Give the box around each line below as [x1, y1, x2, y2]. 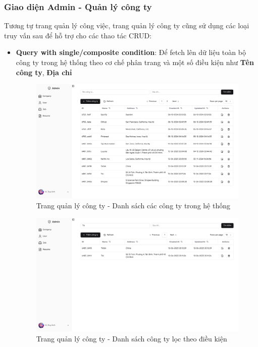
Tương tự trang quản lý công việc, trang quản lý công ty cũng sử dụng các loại [4, 20, 249, 31]
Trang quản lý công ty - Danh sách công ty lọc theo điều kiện [36, 333, 227, 343]
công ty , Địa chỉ [16, 67, 72, 77]
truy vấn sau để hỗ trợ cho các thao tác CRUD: [4, 30, 152, 40]
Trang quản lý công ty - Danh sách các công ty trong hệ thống [36, 200, 230, 211]
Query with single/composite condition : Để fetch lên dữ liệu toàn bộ [16, 47, 246, 57]
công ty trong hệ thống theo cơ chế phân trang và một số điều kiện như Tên [16, 57, 254, 67]
